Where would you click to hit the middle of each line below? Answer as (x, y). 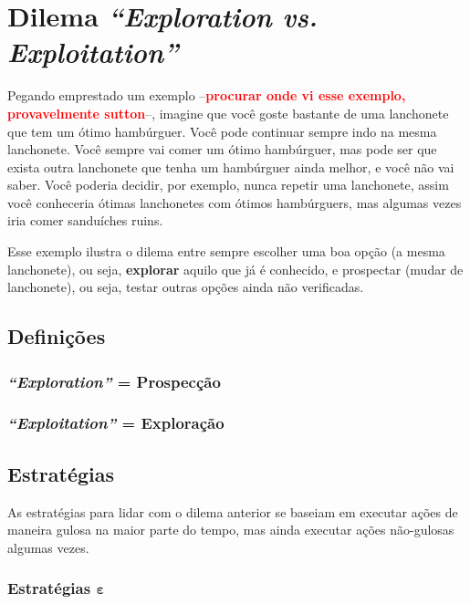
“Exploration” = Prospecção (114, 381)
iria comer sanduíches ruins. (85, 220)
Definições (57, 336)
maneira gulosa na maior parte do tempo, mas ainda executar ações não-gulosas (231, 530)
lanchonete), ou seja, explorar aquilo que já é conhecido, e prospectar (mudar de (235, 269)
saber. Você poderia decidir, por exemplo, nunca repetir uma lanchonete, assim (228, 185)
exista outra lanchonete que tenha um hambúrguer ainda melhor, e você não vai (231, 167)
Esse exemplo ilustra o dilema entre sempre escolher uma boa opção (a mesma (226, 251)
